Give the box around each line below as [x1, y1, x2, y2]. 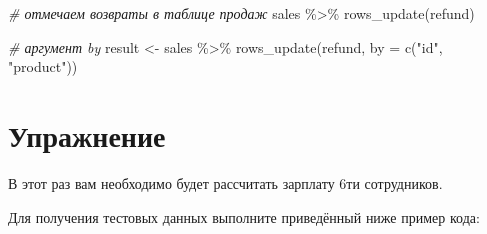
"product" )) [8, 56, 78, 77]
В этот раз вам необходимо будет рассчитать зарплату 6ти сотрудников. [8, 172, 443, 193]
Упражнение [8, 114, 166, 155]
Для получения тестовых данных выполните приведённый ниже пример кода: [8, 206, 480, 227]
